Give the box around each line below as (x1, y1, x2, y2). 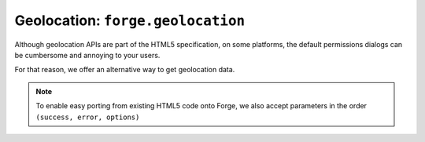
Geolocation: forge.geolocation (14, 12, 246, 29)
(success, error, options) (35, 112, 140, 122)
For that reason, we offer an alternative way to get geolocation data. (14, 65, 235, 75)
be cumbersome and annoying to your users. (14, 50, 161, 60)
